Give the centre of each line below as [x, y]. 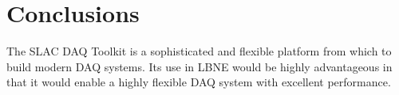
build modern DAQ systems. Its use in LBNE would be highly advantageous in [199, 66]
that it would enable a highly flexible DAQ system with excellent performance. [199, 82]
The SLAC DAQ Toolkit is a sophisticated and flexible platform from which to [199, 51]
